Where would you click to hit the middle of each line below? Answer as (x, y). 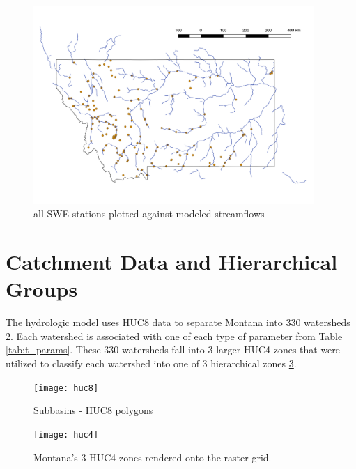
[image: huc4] (66, 435)
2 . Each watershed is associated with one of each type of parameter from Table (174, 336)
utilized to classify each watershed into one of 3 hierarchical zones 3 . (151, 363)
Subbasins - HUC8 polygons (93, 410)
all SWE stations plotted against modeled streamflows (149, 214)
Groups (42, 289)
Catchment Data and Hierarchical (172, 262)
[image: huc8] (66, 388)
